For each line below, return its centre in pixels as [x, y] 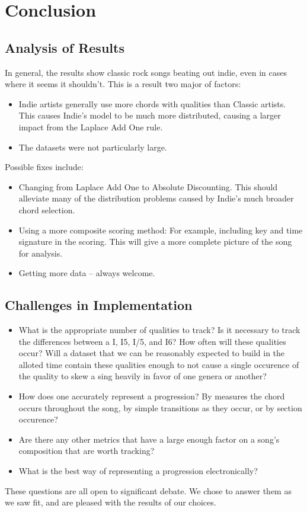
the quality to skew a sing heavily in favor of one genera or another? [143, 376]
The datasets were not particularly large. [93, 147]
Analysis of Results [65, 47]
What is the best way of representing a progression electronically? [138, 471]
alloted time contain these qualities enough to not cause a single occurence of [159, 364]
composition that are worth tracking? [87, 451]
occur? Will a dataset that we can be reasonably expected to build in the [152, 353]
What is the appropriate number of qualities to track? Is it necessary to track [159, 330]
